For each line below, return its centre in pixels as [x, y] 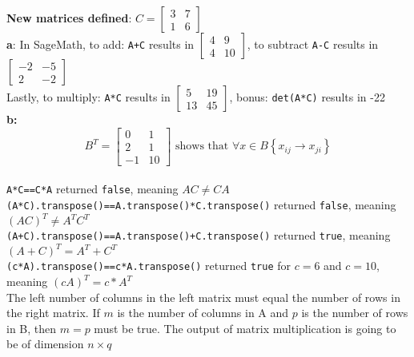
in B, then [32, 328]
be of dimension [45, 344]
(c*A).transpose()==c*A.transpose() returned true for [149, 266]
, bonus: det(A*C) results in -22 [307, 97]
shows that [202, 147]
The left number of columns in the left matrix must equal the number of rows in [203, 297]
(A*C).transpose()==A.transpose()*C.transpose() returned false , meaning [201, 205]
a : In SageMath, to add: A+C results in [100, 44]
